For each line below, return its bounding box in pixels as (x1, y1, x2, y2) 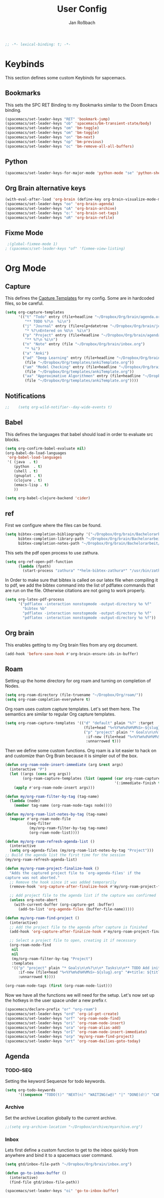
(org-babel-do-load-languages (5, 451, 67, 455)
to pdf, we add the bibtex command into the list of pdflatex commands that (5, 582, 155, 588)
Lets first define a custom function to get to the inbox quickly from (5, 1147, 138, 1153)
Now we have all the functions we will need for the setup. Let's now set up (5, 992, 155, 998)
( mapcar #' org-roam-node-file (9, 816, 71, 821)
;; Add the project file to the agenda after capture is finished (9, 925, 147, 930)
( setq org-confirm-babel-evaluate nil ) (5, 446, 86, 451)
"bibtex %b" (22, 606, 47, 611)
